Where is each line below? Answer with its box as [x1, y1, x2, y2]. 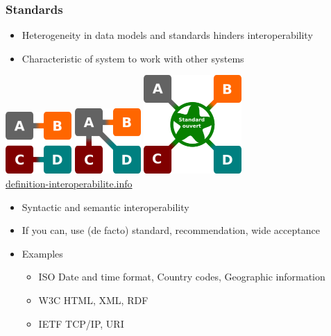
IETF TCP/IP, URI [38, 316, 124, 330]
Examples [22, 246, 63, 260]
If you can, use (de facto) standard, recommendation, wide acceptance [22, 223, 320, 237]
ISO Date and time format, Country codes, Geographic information [38, 269, 325, 284]
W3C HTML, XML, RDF [38, 292, 148, 307]
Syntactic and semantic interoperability [22, 199, 189, 214]
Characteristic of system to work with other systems [22, 51, 244, 65]
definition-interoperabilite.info [6, 176, 133, 190]
